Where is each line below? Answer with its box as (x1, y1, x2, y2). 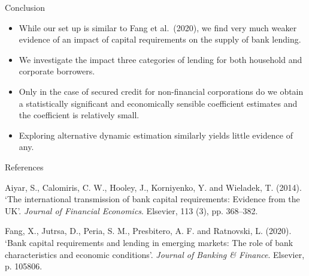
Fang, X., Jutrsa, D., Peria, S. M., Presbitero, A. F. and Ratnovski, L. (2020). (5, 224, 292, 237)
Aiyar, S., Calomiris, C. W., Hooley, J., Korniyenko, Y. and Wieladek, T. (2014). (5, 181, 302, 193)
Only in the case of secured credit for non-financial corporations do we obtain (19, 85, 304, 97)
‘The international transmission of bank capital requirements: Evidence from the (5, 193, 300, 205)
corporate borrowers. (19, 65, 95, 77)
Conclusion (5, 1, 45, 13)
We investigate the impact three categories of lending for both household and (19, 53, 302, 65)
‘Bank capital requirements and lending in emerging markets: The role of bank (5, 236, 293, 248)
